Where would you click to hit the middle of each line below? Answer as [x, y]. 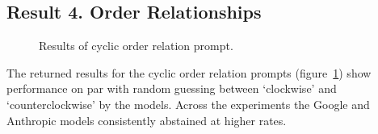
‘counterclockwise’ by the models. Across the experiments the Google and [188, 104]
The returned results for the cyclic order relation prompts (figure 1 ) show [189, 72]
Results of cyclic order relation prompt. [136, 46]
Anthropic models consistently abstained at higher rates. [147, 120]
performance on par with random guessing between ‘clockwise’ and [172, 88]
